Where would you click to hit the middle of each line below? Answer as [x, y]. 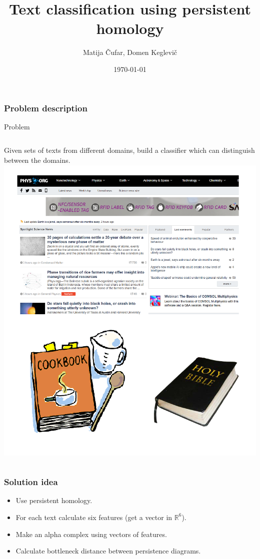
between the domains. [37, 160]
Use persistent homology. [54, 500]
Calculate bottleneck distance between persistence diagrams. [108, 551]
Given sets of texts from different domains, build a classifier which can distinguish [129, 150]
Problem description [46, 108]
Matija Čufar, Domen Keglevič [130, 52]
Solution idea [31, 482]
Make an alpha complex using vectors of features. [91, 534]
